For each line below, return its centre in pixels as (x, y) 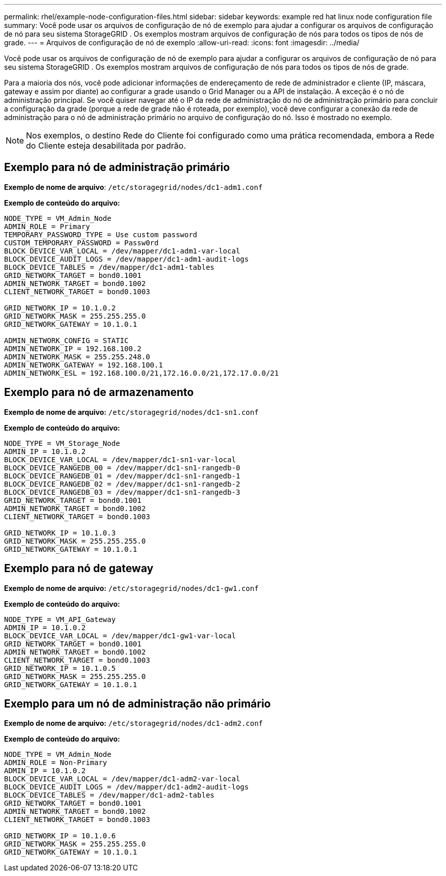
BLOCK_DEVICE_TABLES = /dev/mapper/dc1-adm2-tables (109, 795)
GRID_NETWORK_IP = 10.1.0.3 (60, 533)
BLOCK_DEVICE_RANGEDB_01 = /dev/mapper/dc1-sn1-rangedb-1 (122, 476)
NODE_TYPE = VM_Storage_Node (62, 443)
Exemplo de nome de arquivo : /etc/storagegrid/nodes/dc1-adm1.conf (133, 187)
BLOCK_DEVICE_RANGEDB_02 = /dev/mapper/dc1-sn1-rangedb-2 (122, 484)
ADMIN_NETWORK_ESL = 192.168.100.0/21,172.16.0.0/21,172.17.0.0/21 (142, 373)
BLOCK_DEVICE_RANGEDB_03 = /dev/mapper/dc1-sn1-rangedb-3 (122, 492)
